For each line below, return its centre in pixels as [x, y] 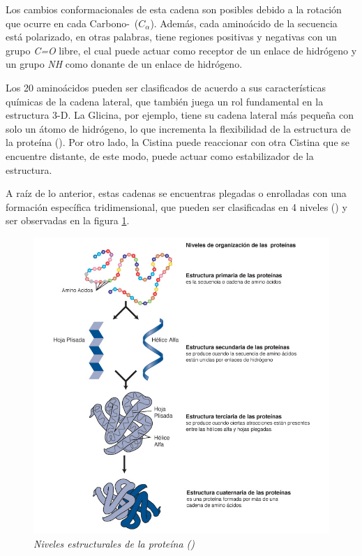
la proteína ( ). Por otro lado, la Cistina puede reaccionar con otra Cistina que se [178, 142]
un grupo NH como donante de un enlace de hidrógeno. [124, 64]
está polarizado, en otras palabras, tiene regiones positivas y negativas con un [171, 37]
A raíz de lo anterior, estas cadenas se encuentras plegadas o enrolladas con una [176, 193]
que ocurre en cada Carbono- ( [72, 23]
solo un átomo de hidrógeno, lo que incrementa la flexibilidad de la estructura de [178, 128]
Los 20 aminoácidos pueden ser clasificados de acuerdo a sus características [166, 87]
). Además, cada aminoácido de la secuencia [244, 23]
